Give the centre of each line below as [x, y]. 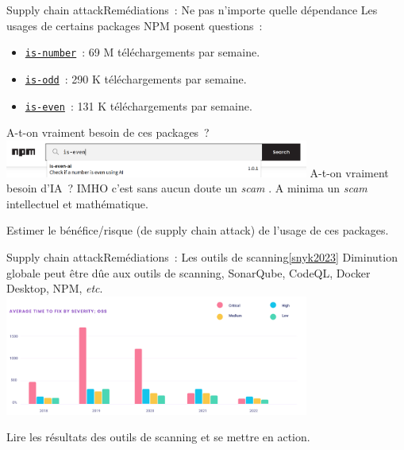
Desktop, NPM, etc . [55, 288]
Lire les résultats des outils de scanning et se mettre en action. [158, 437]
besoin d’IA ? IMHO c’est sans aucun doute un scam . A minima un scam [187, 188]
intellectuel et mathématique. [77, 203]
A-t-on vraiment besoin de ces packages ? [108, 132]
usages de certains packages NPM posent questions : [135, 25]
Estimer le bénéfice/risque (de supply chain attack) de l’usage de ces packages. [198, 230]
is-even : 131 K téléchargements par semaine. [139, 105]
